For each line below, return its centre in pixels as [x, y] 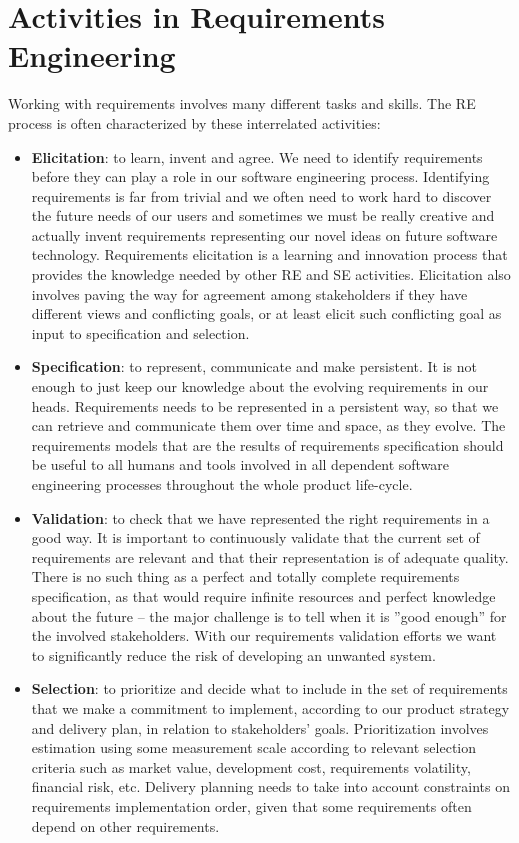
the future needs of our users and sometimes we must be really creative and [263, 215]
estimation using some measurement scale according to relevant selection [254, 747]
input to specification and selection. [140, 332]
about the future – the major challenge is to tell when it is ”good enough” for [269, 615]
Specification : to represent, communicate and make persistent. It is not [254, 366]
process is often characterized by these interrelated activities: [194, 122]
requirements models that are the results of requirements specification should [267, 444]
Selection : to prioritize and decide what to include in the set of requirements [269, 688]
